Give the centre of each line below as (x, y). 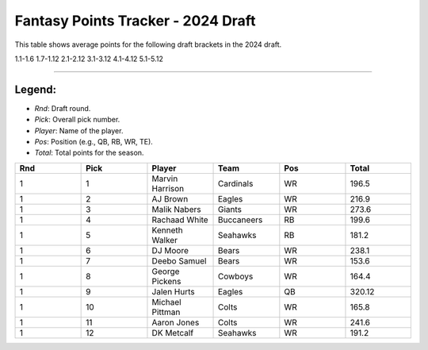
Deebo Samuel (179, 260)
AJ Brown (170, 198)
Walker (165, 240)
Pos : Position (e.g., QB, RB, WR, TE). (94, 142)
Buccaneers (241, 220)
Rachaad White (180, 220)
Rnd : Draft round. (63, 108)
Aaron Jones (176, 322)
